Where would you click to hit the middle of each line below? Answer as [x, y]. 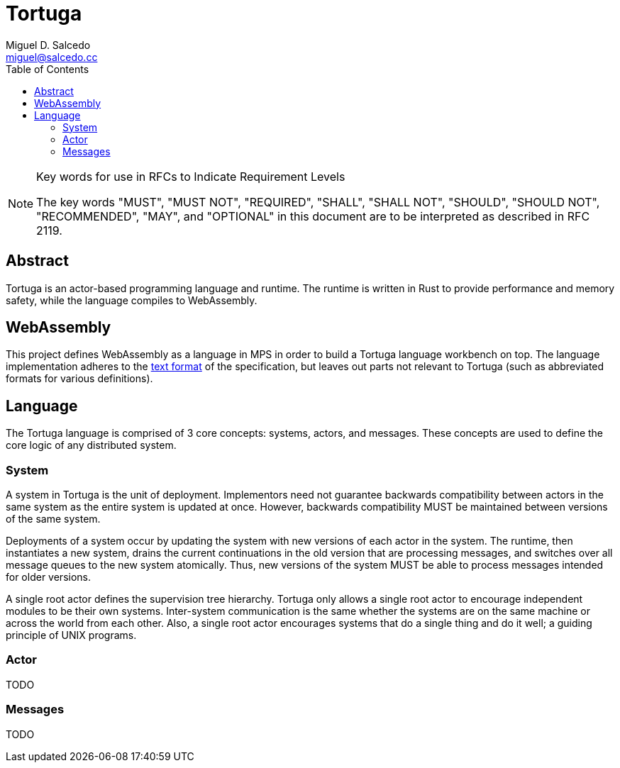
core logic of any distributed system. [91, 445]
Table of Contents [48, 69]
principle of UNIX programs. [71, 635]
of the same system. [53, 519]
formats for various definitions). [79, 379]
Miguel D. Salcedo [48, 45]
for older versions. [48, 577]
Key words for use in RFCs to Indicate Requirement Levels [191, 176]
